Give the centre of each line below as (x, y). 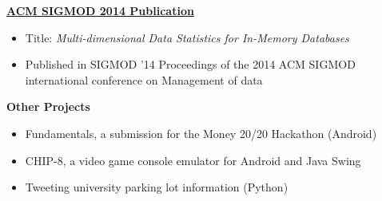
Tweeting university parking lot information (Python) (157, 187)
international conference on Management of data (144, 79)
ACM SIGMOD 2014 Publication (100, 10)
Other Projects (48, 106)
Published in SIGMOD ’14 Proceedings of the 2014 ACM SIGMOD (190, 64)
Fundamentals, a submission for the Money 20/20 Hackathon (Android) (201, 133)
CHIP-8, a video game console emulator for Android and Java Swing (193, 160)
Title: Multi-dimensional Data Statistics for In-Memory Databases (187, 37)
